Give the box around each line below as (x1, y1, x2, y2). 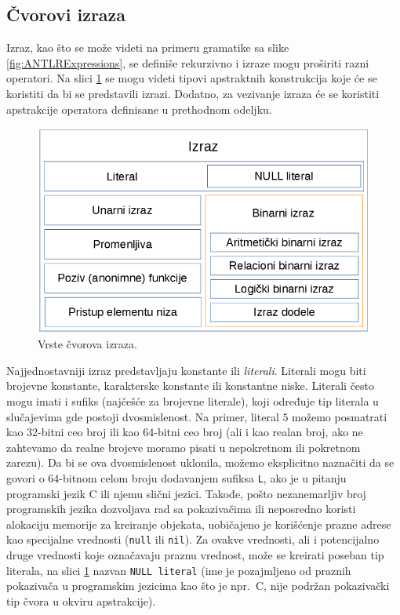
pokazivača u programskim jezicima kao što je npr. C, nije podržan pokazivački (6, 577, 390, 594)
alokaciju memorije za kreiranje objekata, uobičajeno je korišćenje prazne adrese (6, 515, 391, 532)
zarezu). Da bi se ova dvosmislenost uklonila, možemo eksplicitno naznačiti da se (6, 454, 395, 471)
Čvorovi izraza (6, 2, 126, 27)
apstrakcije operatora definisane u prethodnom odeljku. (6, 100, 272, 117)
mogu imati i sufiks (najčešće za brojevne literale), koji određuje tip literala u (6, 392, 379, 409)
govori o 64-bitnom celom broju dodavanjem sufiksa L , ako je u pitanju (6, 469, 347, 486)
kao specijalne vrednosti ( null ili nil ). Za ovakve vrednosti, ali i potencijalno (6, 531, 380, 548)
